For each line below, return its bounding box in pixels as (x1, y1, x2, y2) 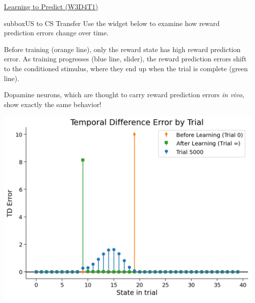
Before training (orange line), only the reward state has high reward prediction (4, 44, 241, 54)
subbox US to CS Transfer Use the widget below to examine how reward (4, 18, 220, 28)
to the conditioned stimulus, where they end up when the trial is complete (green (4, 63, 248, 73)
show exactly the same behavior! (4, 99, 102, 109)
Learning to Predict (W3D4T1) (4, 1, 99, 11)
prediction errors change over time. (4, 28, 109, 38)
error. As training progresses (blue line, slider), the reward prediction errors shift (4, 54, 247, 64)
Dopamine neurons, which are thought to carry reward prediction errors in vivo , (4, 89, 244, 100)
